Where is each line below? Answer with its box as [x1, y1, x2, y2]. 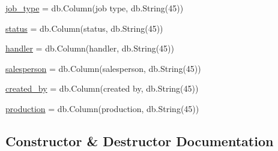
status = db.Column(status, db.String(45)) [5, 22, 163, 34]
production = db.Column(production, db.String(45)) [5, 102, 199, 114]
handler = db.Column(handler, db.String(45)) [5, 42, 174, 55]
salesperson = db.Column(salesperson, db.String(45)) [5, 62, 201, 74]
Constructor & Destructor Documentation [5, 131, 274, 150]
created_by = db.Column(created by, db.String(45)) [5, 82, 199, 95]
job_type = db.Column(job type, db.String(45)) [5, 2, 184, 14]
